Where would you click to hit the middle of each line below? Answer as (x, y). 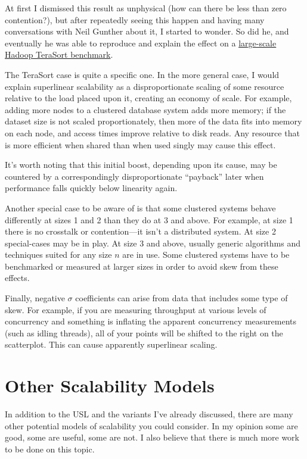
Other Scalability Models (110, 385)
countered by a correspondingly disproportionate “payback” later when (134, 176)
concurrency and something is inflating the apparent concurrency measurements (151, 321)
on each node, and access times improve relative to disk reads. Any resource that (152, 132)
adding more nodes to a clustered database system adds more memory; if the (145, 109)
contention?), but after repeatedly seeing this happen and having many (135, 19)
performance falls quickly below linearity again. (91, 188)
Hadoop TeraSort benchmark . (59, 54)
